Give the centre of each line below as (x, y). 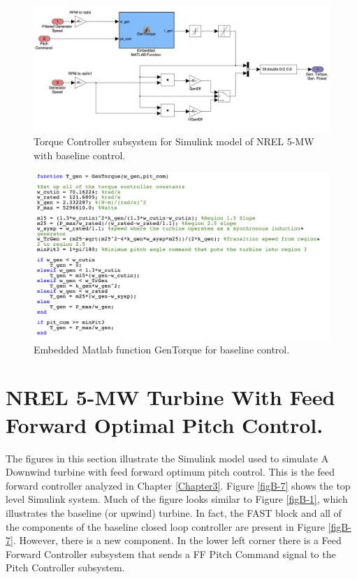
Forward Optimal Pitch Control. (165, 424)
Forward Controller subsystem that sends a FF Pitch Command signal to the (171, 554)
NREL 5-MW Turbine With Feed (170, 397)
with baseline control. (80, 155)
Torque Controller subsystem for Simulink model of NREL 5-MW (174, 141)
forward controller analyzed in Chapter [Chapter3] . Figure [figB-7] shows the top (178, 485)
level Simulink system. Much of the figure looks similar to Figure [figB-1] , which (177, 499)
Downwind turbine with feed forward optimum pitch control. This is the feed (170, 472)
